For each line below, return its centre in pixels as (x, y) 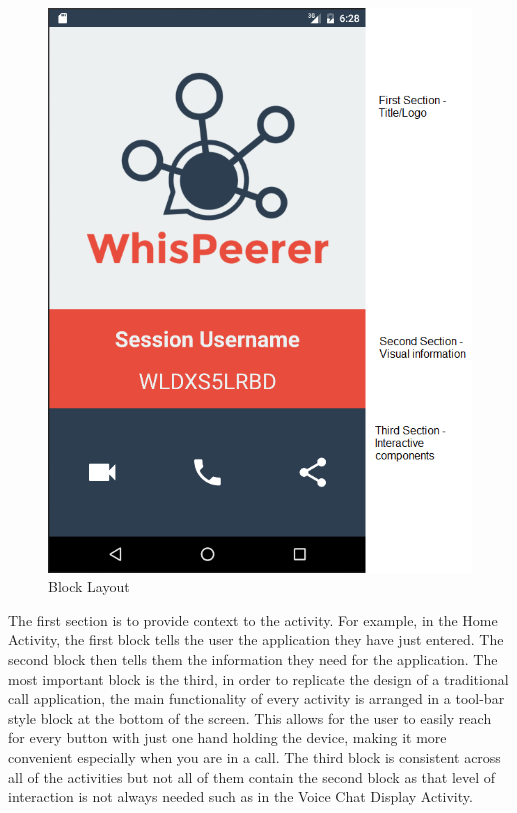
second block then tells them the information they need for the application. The (253, 659)
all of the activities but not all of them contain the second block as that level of (252, 776)
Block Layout (89, 586)
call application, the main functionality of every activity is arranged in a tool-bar (256, 698)
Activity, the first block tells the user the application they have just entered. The (256, 639)
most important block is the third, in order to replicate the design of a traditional (258, 678)
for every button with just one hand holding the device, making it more (227, 737)
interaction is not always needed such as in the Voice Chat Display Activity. (240, 796)
